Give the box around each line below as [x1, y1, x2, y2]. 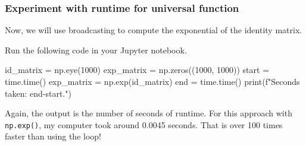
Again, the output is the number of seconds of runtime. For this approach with [5, 107, 292, 119]
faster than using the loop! [5, 130, 101, 142]
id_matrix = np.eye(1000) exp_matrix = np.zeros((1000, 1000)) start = [5, 64, 270, 76]
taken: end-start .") [5, 87, 71, 99]
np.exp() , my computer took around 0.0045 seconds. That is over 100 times [5, 118, 283, 131]
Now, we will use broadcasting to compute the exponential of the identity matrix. [5, 24, 302, 36]
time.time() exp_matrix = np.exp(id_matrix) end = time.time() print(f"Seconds [5, 75, 300, 87]
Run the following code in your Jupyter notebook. [5, 43, 187, 56]
